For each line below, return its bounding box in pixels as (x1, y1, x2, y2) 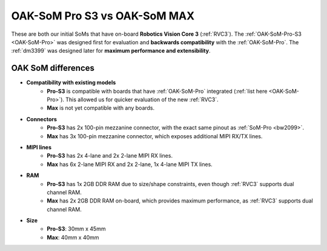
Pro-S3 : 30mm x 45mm (47, 225, 106, 233)
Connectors (26, 115, 58, 122)
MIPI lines (26, 143, 51, 151)
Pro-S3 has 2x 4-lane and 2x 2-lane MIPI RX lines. (47, 152, 173, 159)
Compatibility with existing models (26, 79, 116, 86)
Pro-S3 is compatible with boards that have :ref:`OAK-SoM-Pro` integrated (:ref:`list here (47, 87, 268, 95)
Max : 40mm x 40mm (47, 233, 99, 241)
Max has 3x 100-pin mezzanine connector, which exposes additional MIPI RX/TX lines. (47, 132, 263, 139)
